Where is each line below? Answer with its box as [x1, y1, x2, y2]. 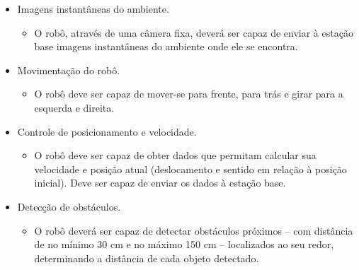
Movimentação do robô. [17, 62, 120, 77]
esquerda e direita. [34, 100, 115, 115]
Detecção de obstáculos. [17, 199, 121, 213]
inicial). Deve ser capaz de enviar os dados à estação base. [34, 175, 286, 190]
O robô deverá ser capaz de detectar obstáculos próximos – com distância [34, 223, 353, 237]
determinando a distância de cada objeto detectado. [34, 250, 259, 265]
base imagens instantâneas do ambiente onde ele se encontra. [34, 39, 298, 54]
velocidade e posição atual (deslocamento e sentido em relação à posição [34, 161, 347, 176]
